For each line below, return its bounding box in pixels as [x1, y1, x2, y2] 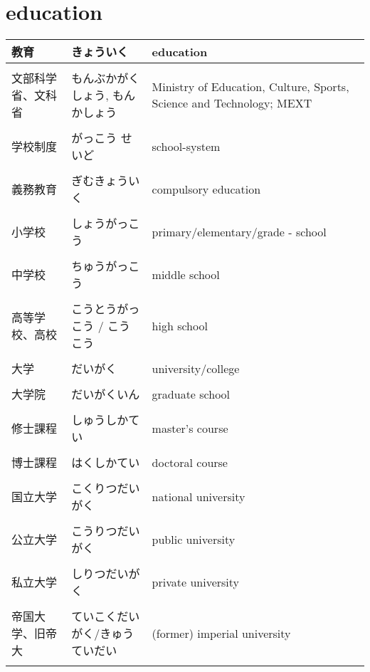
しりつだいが [71, 565, 140, 582]
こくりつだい [71, 480, 140, 497]
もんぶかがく [71, 70, 140, 87]
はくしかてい [71, 454, 140, 471]
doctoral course [152, 453, 228, 471]
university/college [152, 359, 240, 377]
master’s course [152, 419, 228, 436]
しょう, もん [71, 87, 136, 104]
